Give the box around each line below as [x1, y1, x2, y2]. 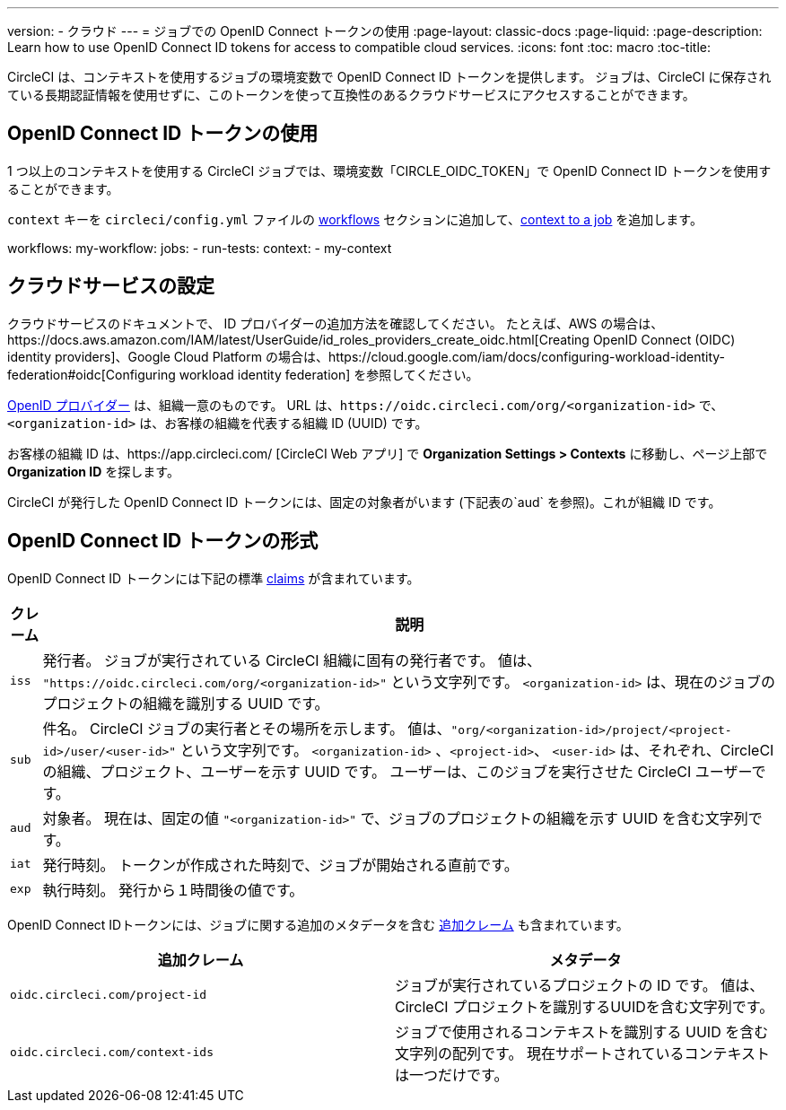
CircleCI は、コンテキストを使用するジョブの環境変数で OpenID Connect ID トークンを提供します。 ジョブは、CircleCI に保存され [7, 69, 772, 84]
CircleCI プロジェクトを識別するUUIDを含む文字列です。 [395, 997, 774, 1016]
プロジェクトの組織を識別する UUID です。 [42, 694, 329, 712]
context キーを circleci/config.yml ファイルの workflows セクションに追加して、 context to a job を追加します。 [7, 211, 703, 227]
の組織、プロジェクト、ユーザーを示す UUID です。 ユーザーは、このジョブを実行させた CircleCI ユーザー [42, 762, 752, 781]
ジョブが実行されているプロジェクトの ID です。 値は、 [395, 975, 764, 994]
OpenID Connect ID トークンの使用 [7, 122, 319, 145]
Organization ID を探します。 [7, 463, 179, 479]
